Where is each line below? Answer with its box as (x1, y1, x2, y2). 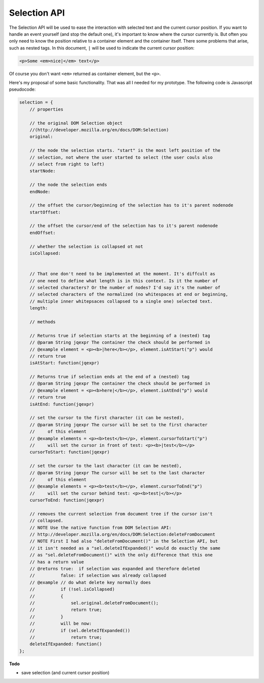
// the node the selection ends (29, 182, 108, 188)
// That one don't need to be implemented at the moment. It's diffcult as (29, 271, 216, 277)
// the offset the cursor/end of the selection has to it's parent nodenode (29, 223, 218, 229)
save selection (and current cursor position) (21, 670, 110, 676)
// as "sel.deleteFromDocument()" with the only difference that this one (29, 552, 213, 558)
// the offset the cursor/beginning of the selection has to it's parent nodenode (29, 202, 234, 208)
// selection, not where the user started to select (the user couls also (29, 154, 213, 160)
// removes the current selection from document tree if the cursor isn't (29, 511, 213, 516)
